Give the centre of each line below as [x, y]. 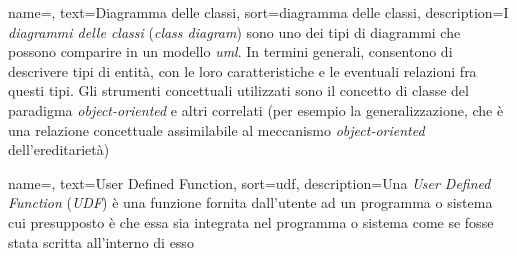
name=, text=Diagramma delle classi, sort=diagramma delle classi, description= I [258, 12]
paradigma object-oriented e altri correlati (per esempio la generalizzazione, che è [256, 109]
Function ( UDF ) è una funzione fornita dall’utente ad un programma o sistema [250, 202]
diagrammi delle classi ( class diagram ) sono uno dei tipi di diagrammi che [234, 31]
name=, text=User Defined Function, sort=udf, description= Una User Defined [249, 182]
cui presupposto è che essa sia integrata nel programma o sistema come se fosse [251, 221]
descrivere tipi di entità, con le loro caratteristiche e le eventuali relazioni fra [242, 70]
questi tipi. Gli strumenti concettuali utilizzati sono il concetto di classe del [238, 90]
